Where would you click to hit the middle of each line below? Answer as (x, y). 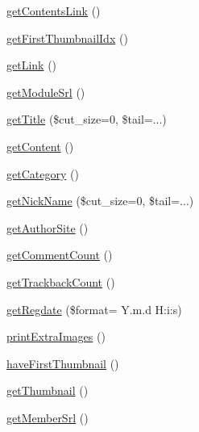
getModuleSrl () (46, 92)
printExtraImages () (56, 336)
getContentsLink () (54, 10)
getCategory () (43, 173)
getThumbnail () (48, 390)
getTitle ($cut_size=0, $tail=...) (87, 119)
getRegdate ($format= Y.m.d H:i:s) (94, 309)
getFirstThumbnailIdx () (67, 38)
